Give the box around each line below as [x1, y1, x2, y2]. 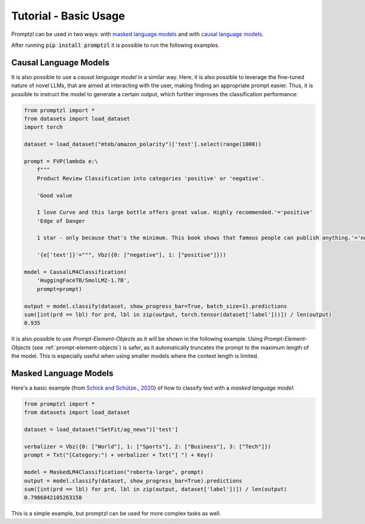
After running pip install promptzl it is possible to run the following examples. [11, 41, 220, 49]
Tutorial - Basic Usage [11, 9, 125, 23]
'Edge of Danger [36, 217, 85, 225]
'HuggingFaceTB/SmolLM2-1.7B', [36, 277, 130, 284]
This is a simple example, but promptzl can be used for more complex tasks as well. [11, 510, 221, 517]
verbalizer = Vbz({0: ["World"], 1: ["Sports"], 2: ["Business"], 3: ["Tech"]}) [24, 443, 271, 450]
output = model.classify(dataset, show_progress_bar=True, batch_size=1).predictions [24, 302, 287, 310]
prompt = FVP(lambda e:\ [24, 158, 99, 164]
